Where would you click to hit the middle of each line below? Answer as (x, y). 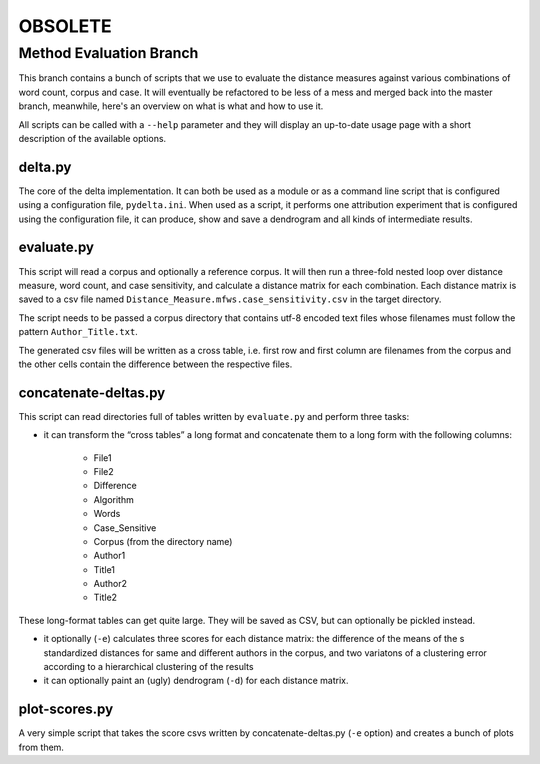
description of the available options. (92, 138)
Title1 (104, 569)
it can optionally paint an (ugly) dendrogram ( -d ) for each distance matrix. (196, 681)
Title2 (105, 597)
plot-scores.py (66, 709)
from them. (41, 747)
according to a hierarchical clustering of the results (148, 667)
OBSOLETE (65, 26)
